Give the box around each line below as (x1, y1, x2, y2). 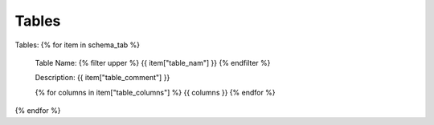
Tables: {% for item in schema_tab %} (14, 40, 141, 50)
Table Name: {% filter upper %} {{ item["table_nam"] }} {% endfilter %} (35, 58, 271, 67)
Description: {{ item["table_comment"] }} (35, 73, 170, 83)
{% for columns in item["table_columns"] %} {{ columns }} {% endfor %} (35, 87, 276, 97)
